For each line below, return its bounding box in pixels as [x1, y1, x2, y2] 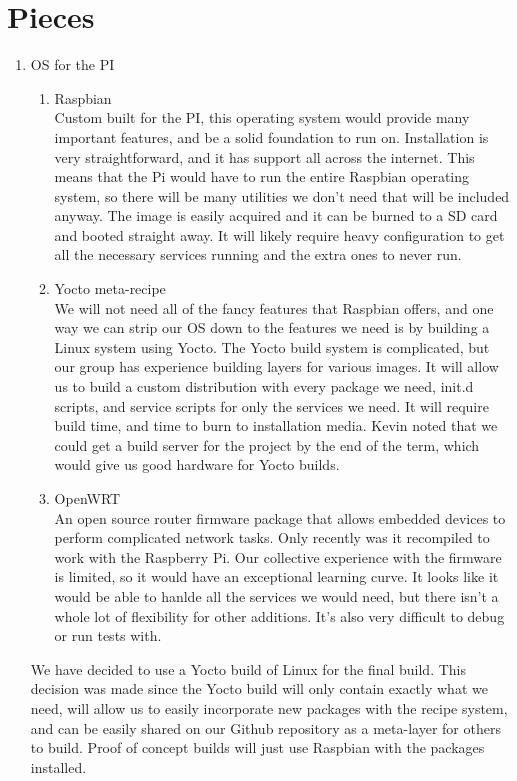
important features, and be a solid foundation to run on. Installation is [54, 126, 489, 147]
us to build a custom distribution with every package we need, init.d [54, 376, 474, 397]
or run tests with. [54, 625, 162, 646]
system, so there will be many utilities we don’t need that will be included [54, 185, 510, 206]
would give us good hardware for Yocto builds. [54, 454, 340, 475]
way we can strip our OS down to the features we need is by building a [54, 317, 490, 338]
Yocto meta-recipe [54, 278, 166, 299]
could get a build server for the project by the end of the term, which [54, 434, 480, 455]
